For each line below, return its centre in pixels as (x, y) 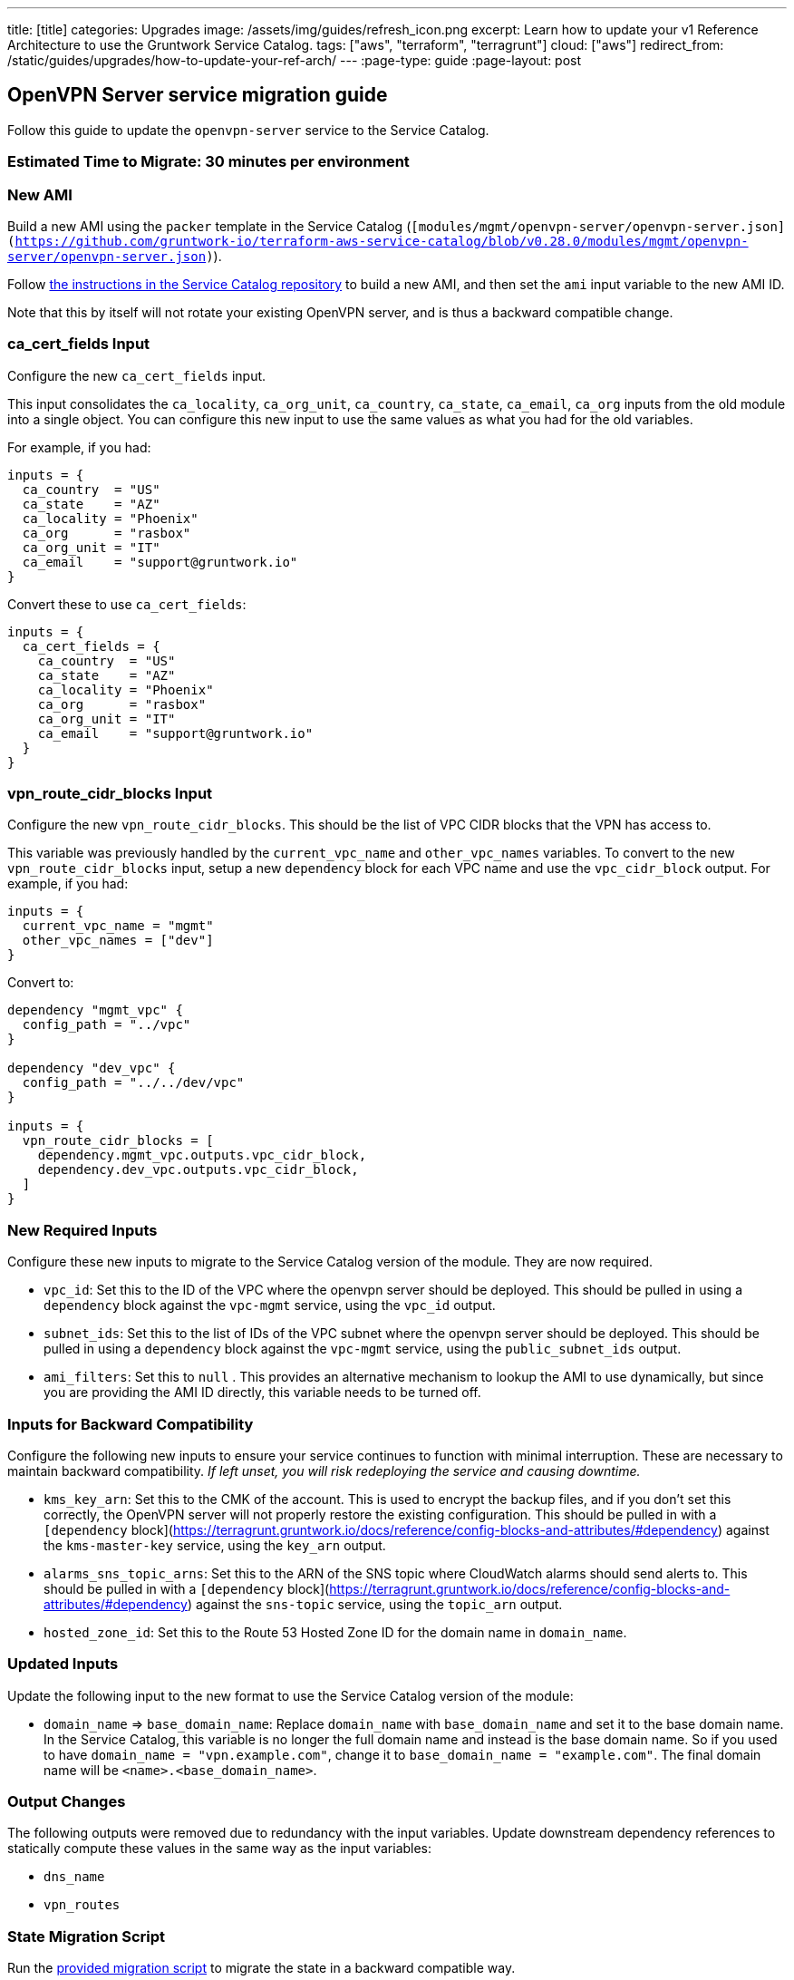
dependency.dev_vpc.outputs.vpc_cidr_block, (198, 1170)
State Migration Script (87, 1936)
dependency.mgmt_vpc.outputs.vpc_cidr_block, (202, 1155)
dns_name (74, 1877)
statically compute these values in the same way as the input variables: (220, 1849)
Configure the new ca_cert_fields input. (137, 375)
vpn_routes (82, 1905)
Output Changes (67, 1802)
